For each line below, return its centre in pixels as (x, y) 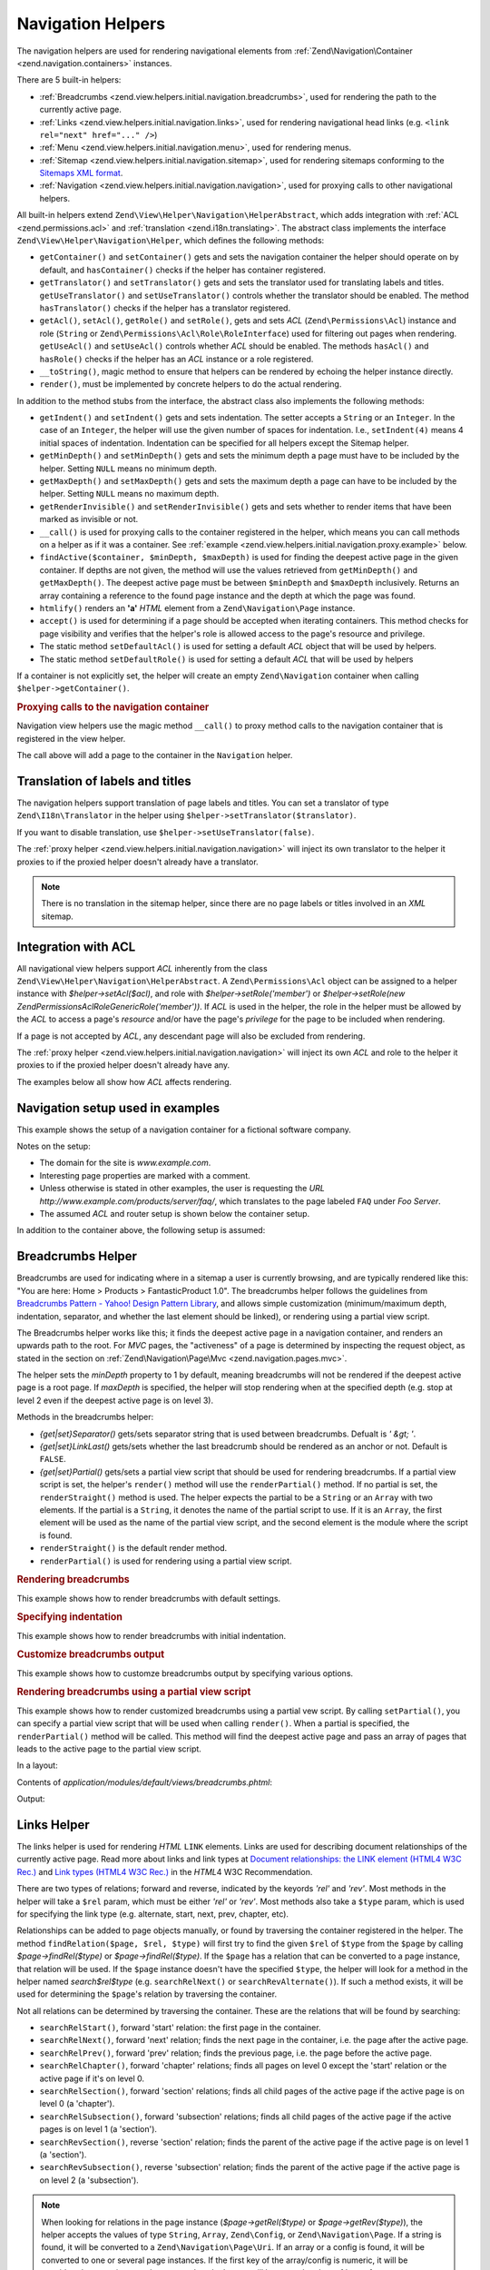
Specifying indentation (69, 1617)
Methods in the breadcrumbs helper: (85, 1417)
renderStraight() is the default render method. (133, 1548)
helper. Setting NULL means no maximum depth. (129, 494)
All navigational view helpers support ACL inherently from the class (142, 968)
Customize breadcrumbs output (91, 1654)
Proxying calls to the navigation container (113, 707)
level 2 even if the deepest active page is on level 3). (115, 1400)
